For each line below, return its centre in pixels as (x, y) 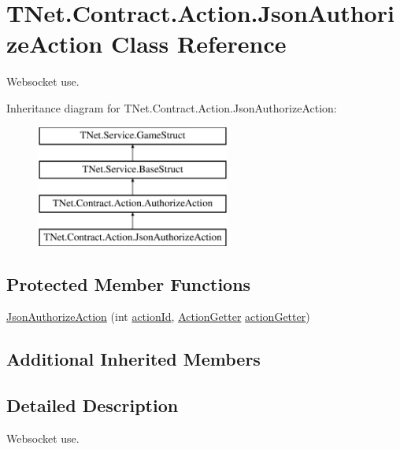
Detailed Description (93, 405)
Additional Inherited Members (133, 359)
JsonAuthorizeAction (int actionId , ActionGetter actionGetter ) (158, 317)
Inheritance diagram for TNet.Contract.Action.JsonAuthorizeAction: (172, 107)
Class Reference (198, 44)
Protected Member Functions (129, 283)
